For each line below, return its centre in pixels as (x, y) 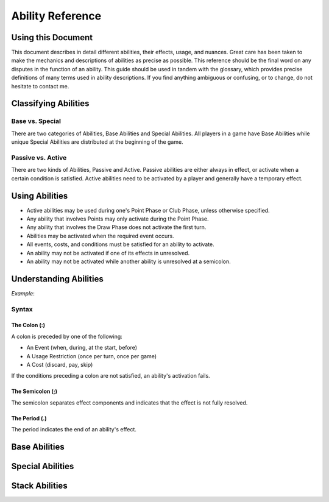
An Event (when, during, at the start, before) (82, 348)
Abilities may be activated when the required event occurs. (100, 236)
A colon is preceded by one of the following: (67, 336)
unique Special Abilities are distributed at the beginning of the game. (97, 142)
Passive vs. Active (39, 157)
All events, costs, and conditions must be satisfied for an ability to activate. (120, 244)
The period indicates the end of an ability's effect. (74, 430)
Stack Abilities (39, 486)
